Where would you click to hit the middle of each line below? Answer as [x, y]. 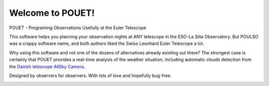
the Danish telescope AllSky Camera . [47, 66]
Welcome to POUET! [52, 13]
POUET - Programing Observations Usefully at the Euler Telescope [78, 28]
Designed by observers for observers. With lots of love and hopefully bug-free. [90, 75]
